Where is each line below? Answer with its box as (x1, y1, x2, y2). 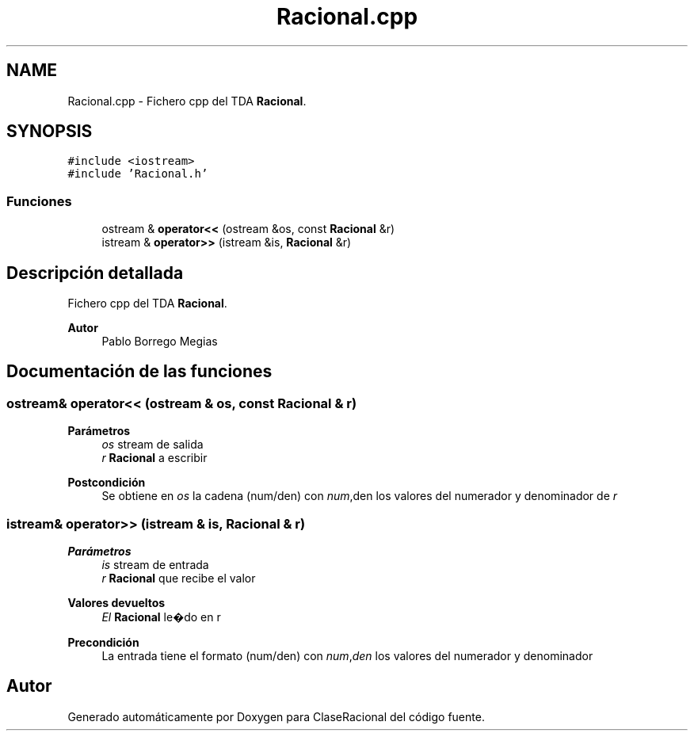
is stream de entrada (101, 558, 209, 571)
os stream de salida (101, 437, 204, 452)
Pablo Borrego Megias (101, 334, 218, 349)
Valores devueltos (67, 596, 166, 609)
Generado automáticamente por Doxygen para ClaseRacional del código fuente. (67, 709, 485, 724)
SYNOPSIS (6, 121, 93, 142)
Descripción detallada (6, 262, 184, 283)
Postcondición (67, 475, 146, 490)
